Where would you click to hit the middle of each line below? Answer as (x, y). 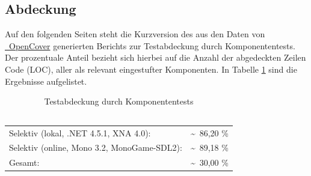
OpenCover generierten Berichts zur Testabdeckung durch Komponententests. (152, 45)
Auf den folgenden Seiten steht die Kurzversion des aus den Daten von (135, 34)
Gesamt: (24, 162)
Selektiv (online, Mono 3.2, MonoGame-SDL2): (96, 147)
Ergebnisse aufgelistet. (46, 81)
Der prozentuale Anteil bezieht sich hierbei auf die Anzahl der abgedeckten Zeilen (155, 57)
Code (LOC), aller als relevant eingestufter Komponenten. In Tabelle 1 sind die (151, 69)
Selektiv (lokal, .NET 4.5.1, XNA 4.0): (80, 132)
